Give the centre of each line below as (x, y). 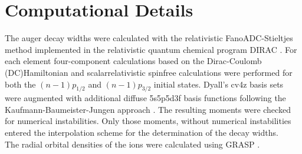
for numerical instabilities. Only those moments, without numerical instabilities (148, 121)
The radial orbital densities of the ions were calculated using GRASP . (132, 144)
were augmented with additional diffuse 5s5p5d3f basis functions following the (145, 98)
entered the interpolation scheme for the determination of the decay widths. (142, 133)
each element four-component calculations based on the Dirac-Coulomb (133, 61)
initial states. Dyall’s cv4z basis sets (219, 84)
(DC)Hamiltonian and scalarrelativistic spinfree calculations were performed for (149, 72)
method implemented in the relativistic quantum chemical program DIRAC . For (151, 49)
